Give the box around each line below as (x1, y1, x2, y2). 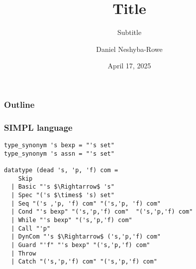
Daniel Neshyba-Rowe (96, 43, 163, 54)
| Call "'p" (11, 225, 51, 232)
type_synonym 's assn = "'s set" (4, 150, 114, 157)
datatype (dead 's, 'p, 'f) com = (4, 167, 118, 174)
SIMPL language (4, 121, 73, 133)
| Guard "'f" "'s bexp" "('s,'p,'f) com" (11, 241, 150, 249)
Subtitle (117, 27, 142, 37)
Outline (4, 98, 35, 110)
